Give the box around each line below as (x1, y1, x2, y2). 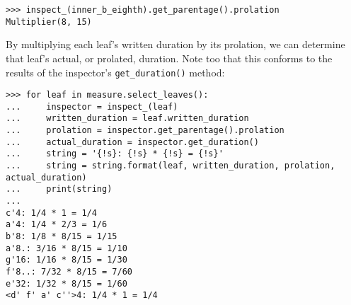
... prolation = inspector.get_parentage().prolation (6, 125, 284, 136)
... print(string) (6, 184, 113, 195)
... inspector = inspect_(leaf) (6, 101, 178, 112)
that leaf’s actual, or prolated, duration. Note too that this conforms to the (6, 50, 333, 65)
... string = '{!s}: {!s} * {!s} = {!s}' (6, 149, 224, 159)
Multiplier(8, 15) (6, 16, 92, 27)
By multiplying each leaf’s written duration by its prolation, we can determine (6, 37, 345, 52)
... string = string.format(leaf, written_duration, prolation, (6, 161, 335, 171)
